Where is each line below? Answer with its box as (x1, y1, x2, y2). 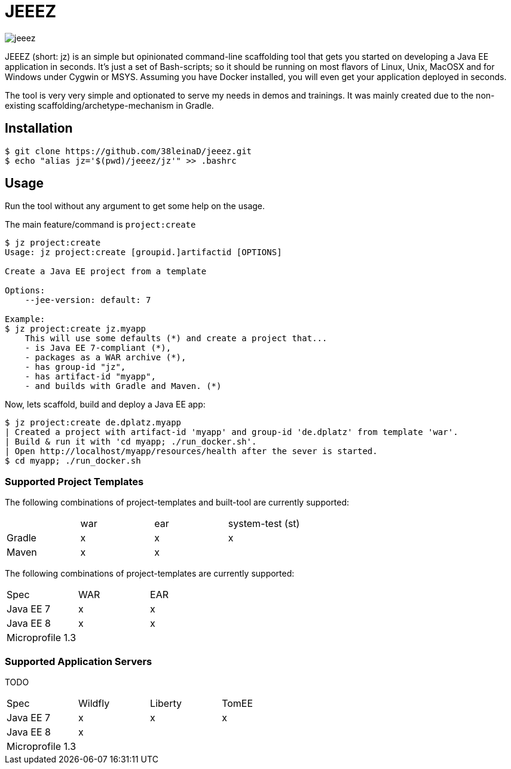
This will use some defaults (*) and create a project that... (25, 333, 328, 344)
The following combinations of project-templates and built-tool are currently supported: (5, 497, 350, 508)
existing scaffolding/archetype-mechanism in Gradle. (5, 100, 214, 111)
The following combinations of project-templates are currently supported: (5, 568, 295, 579)
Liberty (150, 697, 182, 709)
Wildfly (78, 697, 110, 709)
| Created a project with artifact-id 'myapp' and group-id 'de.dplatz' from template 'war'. (5, 427, 458, 437)
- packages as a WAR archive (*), (25, 353, 186, 363)
